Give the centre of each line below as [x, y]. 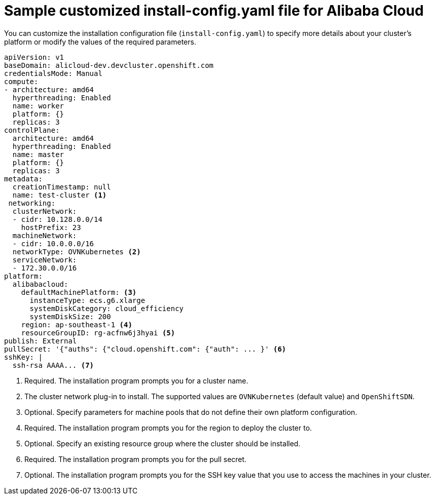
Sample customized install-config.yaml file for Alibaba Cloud [214, 11]
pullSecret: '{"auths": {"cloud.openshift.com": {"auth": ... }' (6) [145, 349]
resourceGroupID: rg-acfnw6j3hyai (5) [98, 333]
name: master [38, 154]
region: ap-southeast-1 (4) [77, 324]
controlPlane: [32, 130]
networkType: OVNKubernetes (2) [77, 252]
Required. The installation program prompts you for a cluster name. [136, 380]
